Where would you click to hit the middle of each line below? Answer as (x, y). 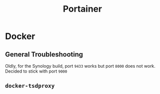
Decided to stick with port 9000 (36, 71)
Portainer (82, 9)
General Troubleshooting (44, 54)
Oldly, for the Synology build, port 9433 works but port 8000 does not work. (80, 66)
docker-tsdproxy (30, 86)
